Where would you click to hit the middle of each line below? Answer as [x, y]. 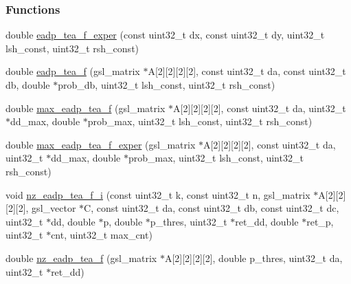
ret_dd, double [267, 221]
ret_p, [320, 221]
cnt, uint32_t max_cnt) [102, 235]
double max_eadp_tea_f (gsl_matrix [86, 108]
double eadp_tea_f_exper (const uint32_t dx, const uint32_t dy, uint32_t [165, 35]
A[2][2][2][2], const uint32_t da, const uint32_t [247, 71]
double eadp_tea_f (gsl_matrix [73, 71]
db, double [28, 85]
